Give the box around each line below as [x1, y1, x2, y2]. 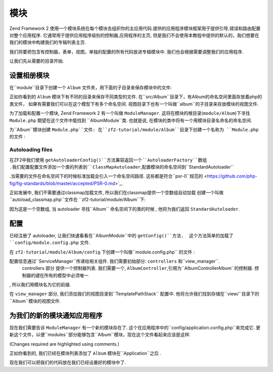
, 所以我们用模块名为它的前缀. [9, 281, 71, 288]
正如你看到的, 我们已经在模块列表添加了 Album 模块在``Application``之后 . [9, 350, 162, 356]
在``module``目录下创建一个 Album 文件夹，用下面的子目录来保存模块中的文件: [9, 85, 172, 91]
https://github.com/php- [207, 173, 258, 179]
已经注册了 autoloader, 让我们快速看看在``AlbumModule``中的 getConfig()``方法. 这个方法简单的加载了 [9, 232, 234, 238]
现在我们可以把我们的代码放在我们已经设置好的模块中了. [9, 359, 126, 365]
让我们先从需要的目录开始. [9, 58, 64, 64]
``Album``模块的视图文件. [9, 298, 61, 304]
